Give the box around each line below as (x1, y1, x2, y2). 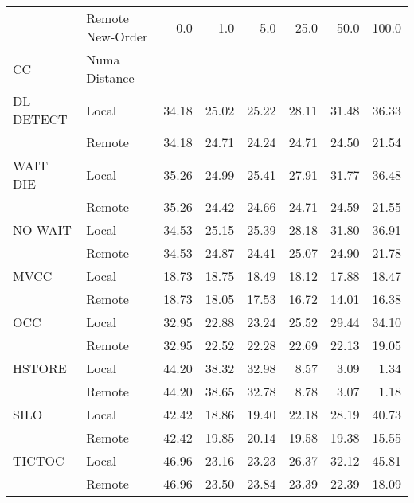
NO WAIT (13, 220, 72, 239)
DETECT (13, 110, 68, 128)
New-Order (86, 27, 148, 45)
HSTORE (13, 359, 67, 377)
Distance (86, 68, 135, 87)
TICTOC (13, 451, 64, 470)
